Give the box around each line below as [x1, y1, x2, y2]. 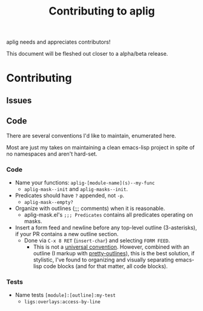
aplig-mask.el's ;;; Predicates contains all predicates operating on [24, 211, 193, 218]
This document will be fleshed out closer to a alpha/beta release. [6, 50, 168, 57]
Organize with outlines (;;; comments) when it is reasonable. [15, 205, 165, 212]
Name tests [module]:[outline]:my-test [15, 292, 116, 299]
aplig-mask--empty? [24, 199, 74, 205]
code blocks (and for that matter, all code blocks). [43, 262, 168, 270]
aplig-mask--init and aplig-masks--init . [24, 185, 128, 192]
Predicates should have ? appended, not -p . [15, 192, 125, 199]
